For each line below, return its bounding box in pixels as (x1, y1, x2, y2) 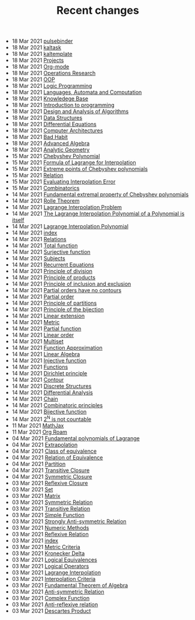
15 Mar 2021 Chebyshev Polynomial (11, 153, 100, 160)
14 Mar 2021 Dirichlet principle (11, 370, 88, 377)
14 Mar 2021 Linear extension (11, 312, 85, 319)
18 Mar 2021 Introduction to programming (11, 102, 115, 109)
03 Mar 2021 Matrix (11, 492, 61, 499)
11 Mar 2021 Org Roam (11, 428, 68, 435)
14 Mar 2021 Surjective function (11, 248, 91, 256)
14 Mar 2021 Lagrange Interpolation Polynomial (11, 223, 129, 230)
